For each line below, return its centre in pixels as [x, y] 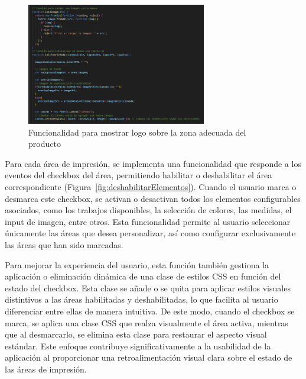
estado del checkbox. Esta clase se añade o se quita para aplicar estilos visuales [148, 288]
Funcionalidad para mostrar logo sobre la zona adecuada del [137, 132]
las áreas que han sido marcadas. [64, 244]
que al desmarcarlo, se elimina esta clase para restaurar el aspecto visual [136, 334]
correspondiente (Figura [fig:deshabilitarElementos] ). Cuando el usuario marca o [151, 187]
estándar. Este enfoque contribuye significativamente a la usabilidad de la [138, 346]
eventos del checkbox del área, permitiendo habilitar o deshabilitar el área [139, 175]
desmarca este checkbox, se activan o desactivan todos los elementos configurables [153, 198]
